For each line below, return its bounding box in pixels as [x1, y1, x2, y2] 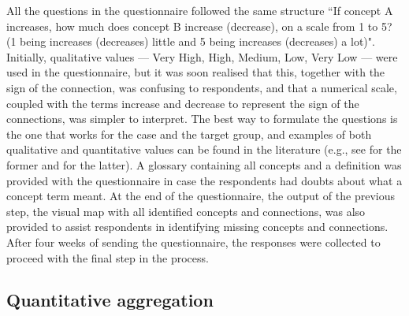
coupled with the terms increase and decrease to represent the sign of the [6, 95, 359, 111]
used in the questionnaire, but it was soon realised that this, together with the [6, 64, 385, 80]
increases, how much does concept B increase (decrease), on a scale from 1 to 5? [6, 17, 392, 34]
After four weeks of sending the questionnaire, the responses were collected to [6, 233, 381, 250]
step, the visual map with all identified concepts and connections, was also [6, 203, 366, 219]
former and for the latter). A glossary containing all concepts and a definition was [6, 156, 402, 173]
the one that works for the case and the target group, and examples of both [6, 125, 372, 142]
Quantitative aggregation [6, 288, 214, 312]
